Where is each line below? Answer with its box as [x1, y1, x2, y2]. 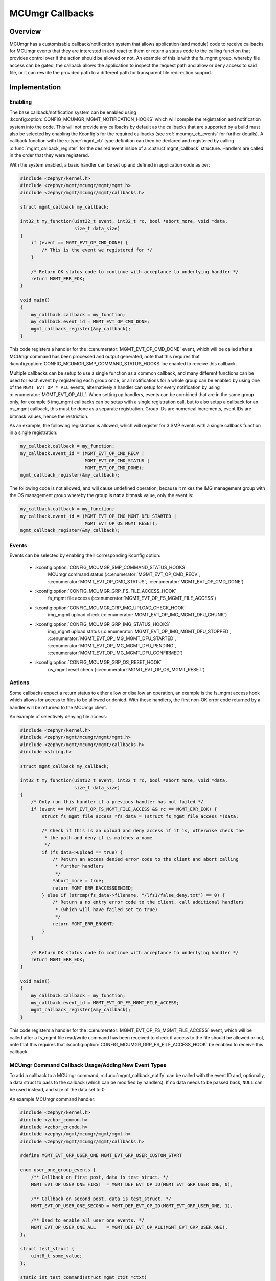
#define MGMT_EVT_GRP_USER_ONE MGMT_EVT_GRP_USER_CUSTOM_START [20, 1153, 182, 1159]
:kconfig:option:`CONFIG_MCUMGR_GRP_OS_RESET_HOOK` [35, 659, 162, 666]
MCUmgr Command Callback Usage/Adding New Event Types [9, 1061, 167, 1068]
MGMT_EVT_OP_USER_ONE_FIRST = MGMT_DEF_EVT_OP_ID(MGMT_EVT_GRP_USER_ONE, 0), [31, 1181, 234, 1187]
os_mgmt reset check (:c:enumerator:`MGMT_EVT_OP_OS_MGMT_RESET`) [48, 666, 205, 672]
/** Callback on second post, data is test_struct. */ [31, 1195, 171, 1202]
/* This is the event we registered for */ [41, 247, 153, 253]
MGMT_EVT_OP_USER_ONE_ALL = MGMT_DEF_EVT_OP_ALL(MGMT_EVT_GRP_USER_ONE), [31, 1225, 228, 1230]
